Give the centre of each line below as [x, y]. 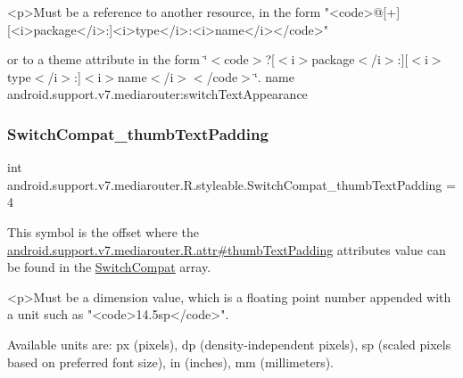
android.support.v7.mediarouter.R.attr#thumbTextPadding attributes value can [227, 249]
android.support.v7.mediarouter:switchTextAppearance [157, 94]
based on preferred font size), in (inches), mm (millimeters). [171, 362]
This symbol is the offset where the [103, 231]
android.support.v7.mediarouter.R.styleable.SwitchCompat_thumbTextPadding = [231, 184]
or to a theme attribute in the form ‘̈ [107, 59]
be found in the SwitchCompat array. [109, 267]
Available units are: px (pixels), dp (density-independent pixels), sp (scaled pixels [229, 344]
